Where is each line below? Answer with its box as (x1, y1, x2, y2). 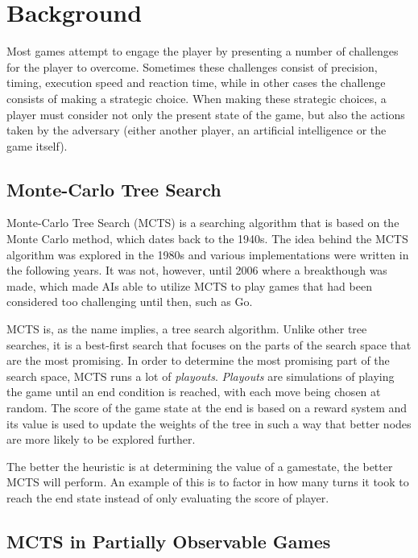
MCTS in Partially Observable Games (6, 528, 331, 553)
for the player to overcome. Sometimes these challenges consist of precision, (6, 58, 378, 75)
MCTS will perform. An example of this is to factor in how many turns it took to (6, 473, 409, 490)
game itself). (6, 137, 68, 154)
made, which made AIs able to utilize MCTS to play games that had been (6, 277, 372, 294)
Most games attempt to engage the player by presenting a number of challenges (6, 43, 399, 60)
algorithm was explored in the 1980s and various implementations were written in (6, 246, 409, 262)
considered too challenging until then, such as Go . (6, 293, 253, 310)
